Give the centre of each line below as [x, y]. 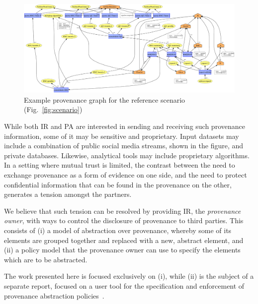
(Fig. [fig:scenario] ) [53, 109]
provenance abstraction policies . [54, 295]
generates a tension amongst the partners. [68, 194]
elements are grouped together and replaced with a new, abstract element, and [124, 240]
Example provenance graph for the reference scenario [105, 99]
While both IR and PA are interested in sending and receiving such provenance [125, 126]
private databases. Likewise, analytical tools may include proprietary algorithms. [127, 155]
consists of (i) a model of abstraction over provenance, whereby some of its [118, 230]
